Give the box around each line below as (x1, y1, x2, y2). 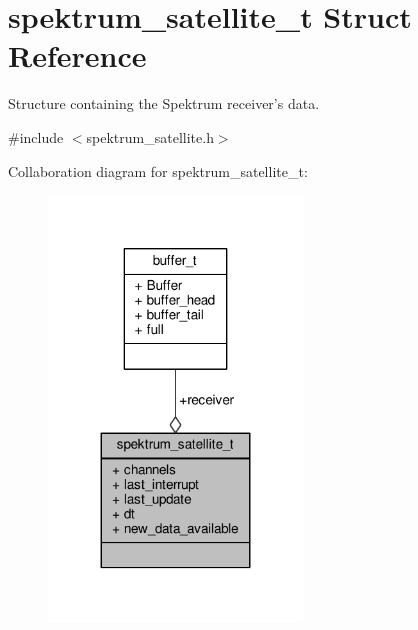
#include (8, 126, 64, 147)
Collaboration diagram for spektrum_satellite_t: (8, 160, 308, 181)
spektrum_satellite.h (86, 126, 214, 147)
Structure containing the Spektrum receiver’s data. (8, 93, 320, 114)
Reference (8, 35, 147, 76)
